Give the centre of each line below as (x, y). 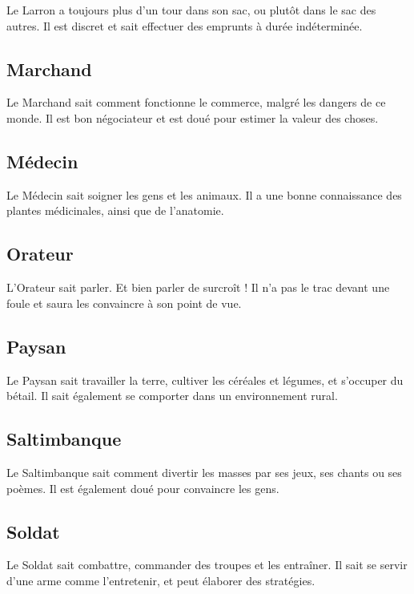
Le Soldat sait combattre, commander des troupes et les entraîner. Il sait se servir (207, 565)
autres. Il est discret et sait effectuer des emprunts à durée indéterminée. (185, 25)
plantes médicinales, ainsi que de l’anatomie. (115, 210)
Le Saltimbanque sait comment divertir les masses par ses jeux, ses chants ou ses (204, 472)
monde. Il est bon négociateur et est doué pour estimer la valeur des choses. (193, 117)
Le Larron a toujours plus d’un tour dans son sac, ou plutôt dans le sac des (191, 10)
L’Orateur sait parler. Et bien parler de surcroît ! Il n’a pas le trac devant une (198, 287)
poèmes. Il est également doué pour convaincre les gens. (143, 488)
